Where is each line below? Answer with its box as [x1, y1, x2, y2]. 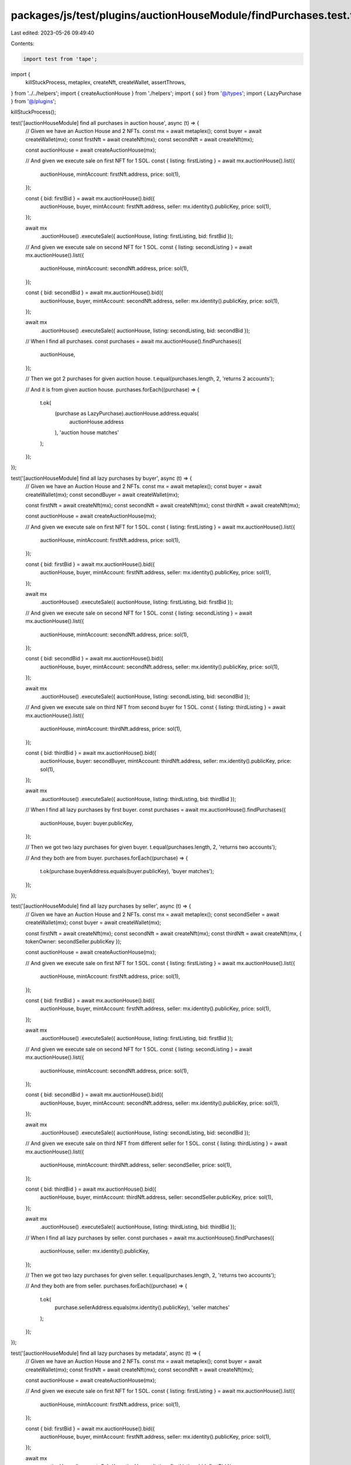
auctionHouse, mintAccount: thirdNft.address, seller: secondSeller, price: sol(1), [40, 1161, 232, 1168]
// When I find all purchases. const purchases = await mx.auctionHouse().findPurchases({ [25, 338, 242, 345]
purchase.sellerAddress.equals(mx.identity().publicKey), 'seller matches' [54, 1304, 230, 1311]
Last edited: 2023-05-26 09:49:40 [11, 29, 95, 36]
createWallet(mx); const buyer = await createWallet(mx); [25, 919, 161, 926]
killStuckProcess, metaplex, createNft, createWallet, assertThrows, [25, 79, 186, 86]
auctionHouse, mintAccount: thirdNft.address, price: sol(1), [40, 725, 182, 732]
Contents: [11, 40, 35, 47]
